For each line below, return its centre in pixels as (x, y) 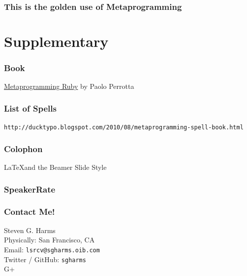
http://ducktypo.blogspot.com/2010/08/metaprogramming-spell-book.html (124, 128)
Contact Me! (30, 212)
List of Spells (30, 108)
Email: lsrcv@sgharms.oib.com (52, 249)
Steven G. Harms (30, 230)
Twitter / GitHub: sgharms (45, 259)
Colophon (23, 148)
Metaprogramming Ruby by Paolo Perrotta (69, 86)
